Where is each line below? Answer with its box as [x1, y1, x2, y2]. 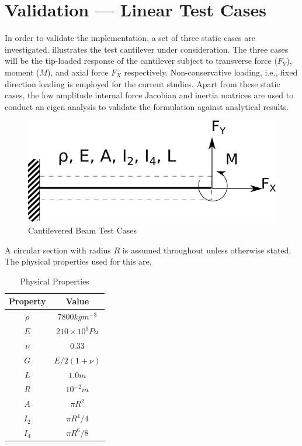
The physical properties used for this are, [5, 255, 152, 267]
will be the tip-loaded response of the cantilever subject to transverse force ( [5, 54, 277, 67]
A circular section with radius [5, 243, 111, 256]
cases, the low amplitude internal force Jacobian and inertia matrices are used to [5, 89, 294, 101]
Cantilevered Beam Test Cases [28, 224, 137, 236]
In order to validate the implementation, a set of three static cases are [5, 32, 255, 44]
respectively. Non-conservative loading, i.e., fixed [124, 66, 298, 78]
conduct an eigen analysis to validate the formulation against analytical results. [5, 100, 289, 112]
